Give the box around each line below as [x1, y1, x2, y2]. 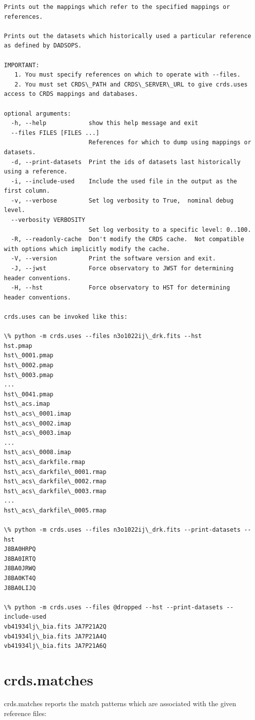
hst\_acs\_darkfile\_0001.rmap [4, 468, 107, 475]
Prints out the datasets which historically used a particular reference [4, 32, 252, 40]
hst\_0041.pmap [4, 390, 54, 398]
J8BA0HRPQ [4, 546, 36, 553]
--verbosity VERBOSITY [11, 216, 85, 224]
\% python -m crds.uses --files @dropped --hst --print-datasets [4, 603, 223, 611]
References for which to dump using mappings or [88, 139, 252, 146]
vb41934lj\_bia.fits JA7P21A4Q [4, 633, 107, 640]
